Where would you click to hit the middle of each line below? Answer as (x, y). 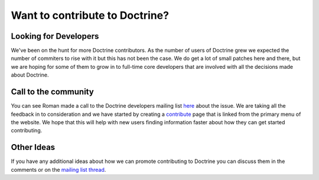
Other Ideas (33, 147)
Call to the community (52, 92)
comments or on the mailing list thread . (58, 169)
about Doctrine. (30, 75)
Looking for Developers (55, 36)
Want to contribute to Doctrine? (90, 15)
